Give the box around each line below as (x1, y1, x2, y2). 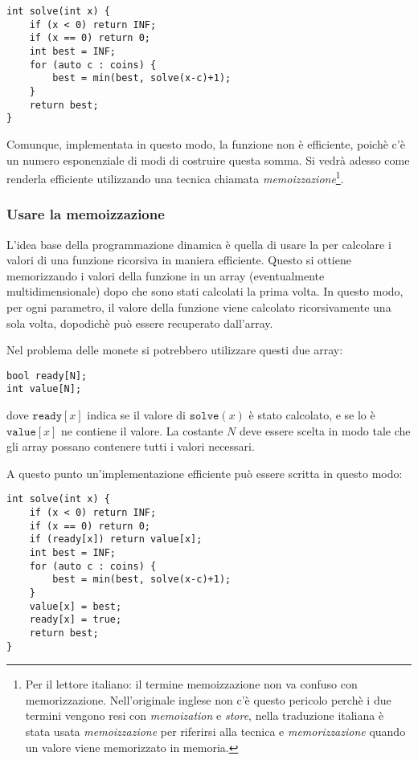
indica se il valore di (87, 407, 186, 423)
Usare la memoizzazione (6, 204, 165, 224)
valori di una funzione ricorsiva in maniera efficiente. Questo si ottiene (6, 251, 351, 268)
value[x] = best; (29, 600, 122, 612)
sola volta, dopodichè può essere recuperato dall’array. (6, 314, 273, 331)
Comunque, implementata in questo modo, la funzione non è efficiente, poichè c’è (6, 135, 405, 152)
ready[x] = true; (29, 614, 122, 626)
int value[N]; (6, 383, 82, 395)
